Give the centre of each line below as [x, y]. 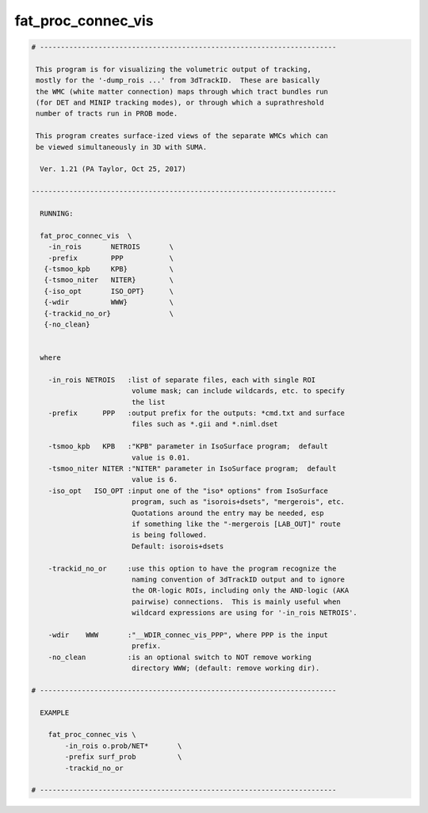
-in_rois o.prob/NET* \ [123, 746]
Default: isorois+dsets [178, 546]
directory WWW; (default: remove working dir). [225, 668]
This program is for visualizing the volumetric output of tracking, [174, 69]
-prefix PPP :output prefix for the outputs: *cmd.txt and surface [196, 413]
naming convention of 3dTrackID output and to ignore [238, 579]
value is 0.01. [160, 457]
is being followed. [169, 535]
